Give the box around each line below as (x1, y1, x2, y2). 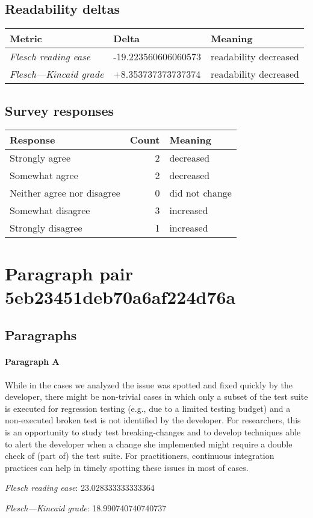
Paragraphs (5, 326, 77, 344)
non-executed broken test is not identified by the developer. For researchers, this (5, 414, 301, 426)
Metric (10, 31, 42, 46)
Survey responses (5, 101, 114, 119)
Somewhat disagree (10, 203, 90, 218)
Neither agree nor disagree (10, 186, 120, 200)
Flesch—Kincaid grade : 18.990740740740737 (5, 501, 167, 514)
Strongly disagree (10, 221, 82, 235)
